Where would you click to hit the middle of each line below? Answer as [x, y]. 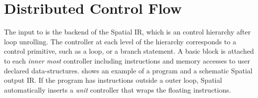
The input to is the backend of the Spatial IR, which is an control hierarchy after [128, 32]
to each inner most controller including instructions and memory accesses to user [127, 60]
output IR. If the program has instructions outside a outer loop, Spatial [113, 80]
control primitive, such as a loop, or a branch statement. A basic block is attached [129, 51]
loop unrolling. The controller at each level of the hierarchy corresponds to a [120, 41]
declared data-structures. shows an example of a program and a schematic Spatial [128, 70]
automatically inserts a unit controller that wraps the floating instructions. [118, 89]
